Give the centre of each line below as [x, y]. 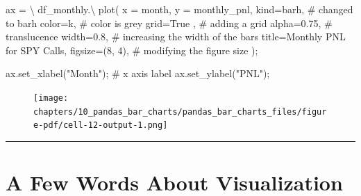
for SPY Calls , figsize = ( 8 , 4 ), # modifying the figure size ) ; [132, 50]
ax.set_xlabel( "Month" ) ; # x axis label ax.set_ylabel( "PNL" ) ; [138, 73]
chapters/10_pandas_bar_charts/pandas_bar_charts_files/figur [180, 112]
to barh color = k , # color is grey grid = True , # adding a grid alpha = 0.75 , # [169, 23]
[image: [51, 98]
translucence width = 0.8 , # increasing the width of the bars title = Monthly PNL [176, 36]
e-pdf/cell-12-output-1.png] [101, 125]
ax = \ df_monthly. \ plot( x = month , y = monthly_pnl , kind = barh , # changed [179, 9]
